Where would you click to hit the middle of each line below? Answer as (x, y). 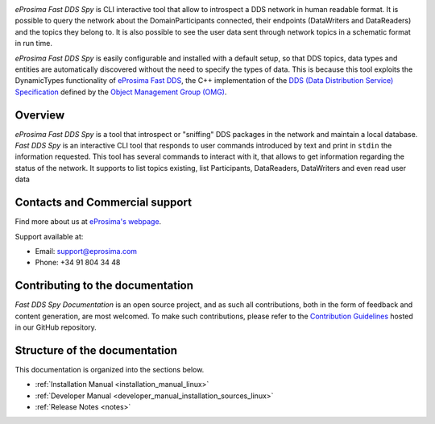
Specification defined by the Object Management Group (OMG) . (121, 92)
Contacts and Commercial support (104, 203)
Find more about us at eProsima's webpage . (88, 222)
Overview (40, 115)
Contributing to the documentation (104, 286)
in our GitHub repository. (56, 327)
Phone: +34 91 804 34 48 (78, 263)
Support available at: (49, 236)
